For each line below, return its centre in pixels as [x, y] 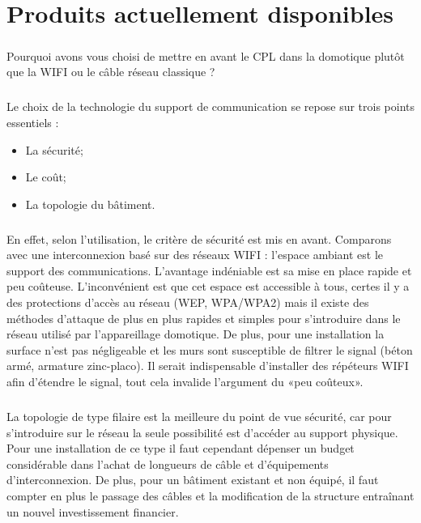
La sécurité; [54, 149]
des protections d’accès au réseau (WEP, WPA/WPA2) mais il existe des [188, 302]
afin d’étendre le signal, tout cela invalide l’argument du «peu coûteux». [185, 381]
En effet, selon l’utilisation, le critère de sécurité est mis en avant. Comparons [199, 238]
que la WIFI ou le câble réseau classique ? [111, 72]
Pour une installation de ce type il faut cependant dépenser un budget [181, 448]
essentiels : [33, 122]
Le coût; [46, 177]
